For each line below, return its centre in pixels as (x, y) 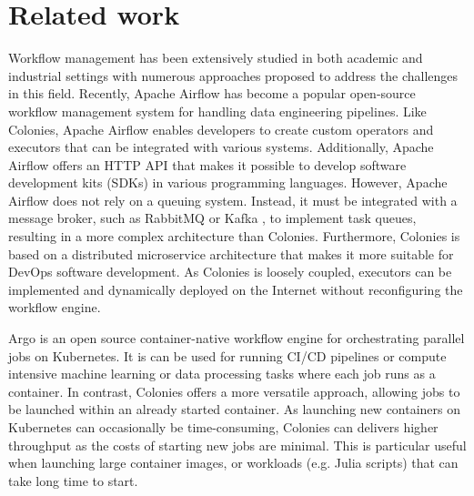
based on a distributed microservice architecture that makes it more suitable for (231, 253)
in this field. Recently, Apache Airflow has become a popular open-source (212, 93)
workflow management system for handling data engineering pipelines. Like (217, 111)
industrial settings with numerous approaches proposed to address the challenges (233, 75)
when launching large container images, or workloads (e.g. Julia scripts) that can (233, 463)
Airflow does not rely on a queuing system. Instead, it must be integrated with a (233, 200)
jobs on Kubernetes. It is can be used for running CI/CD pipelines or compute (227, 355)
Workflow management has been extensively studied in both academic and (216, 58)
